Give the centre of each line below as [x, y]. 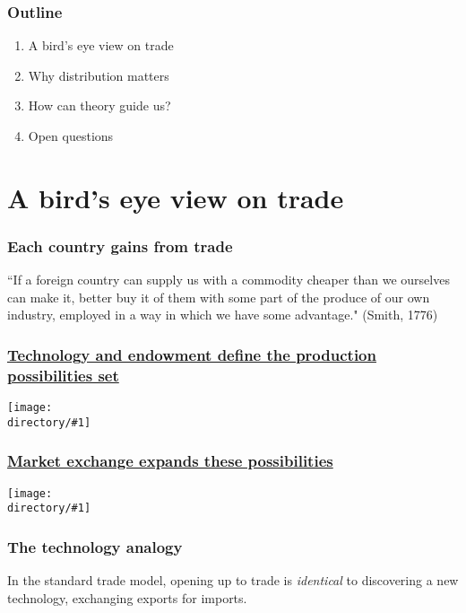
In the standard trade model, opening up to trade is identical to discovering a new [233, 580]
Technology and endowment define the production [192, 354]
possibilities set [63, 375]
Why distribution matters [99, 75]
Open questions [71, 136]
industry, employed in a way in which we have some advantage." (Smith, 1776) [223, 315]
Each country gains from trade [120, 245]
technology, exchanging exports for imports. [127, 597]
